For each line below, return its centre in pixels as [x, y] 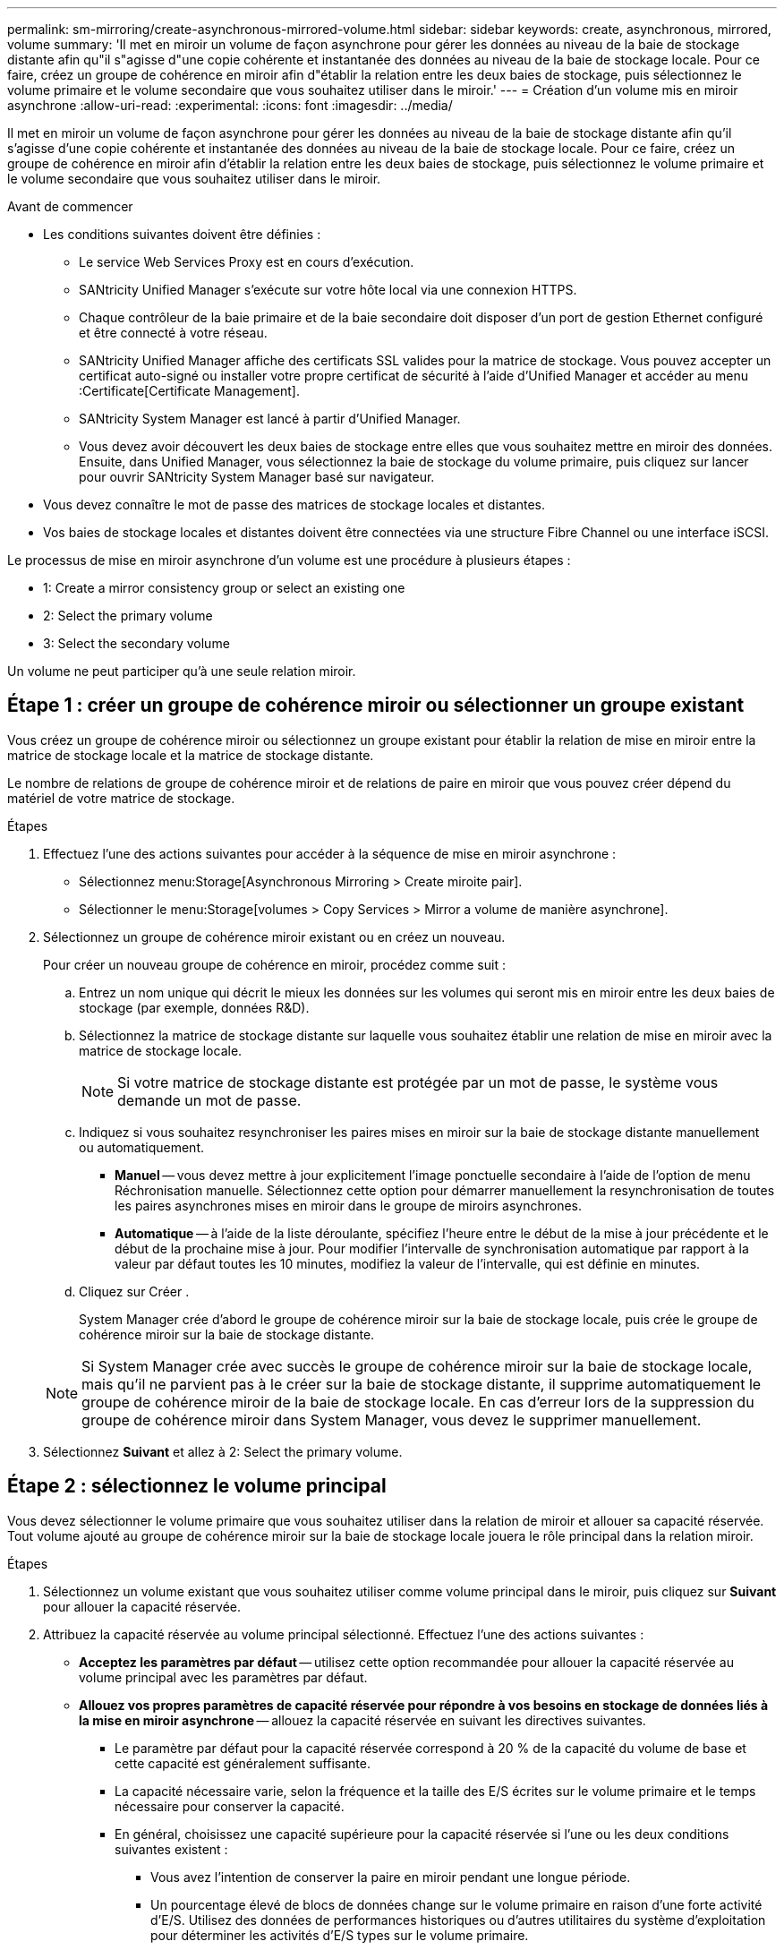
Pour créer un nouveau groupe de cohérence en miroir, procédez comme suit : [274, 964]
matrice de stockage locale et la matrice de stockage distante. [191, 755]
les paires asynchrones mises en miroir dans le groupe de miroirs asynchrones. [349, 1205]
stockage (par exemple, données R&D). [194, 1007]
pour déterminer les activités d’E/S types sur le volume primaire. [340, 1935]
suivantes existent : [171, 1849]
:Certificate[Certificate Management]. [189, 391]
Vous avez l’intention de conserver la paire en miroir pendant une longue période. [391, 1877]
